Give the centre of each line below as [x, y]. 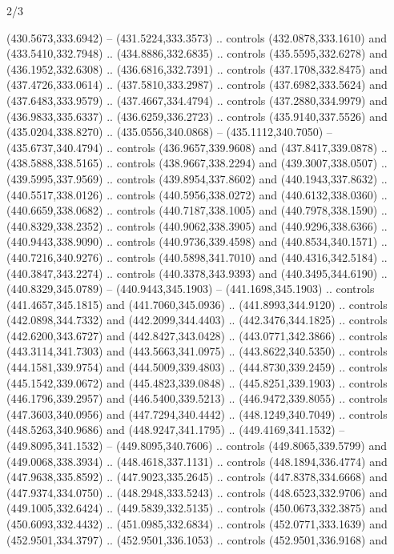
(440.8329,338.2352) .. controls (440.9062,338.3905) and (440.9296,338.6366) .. [197, 225]
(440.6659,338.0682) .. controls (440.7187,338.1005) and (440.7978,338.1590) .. [197, 210]
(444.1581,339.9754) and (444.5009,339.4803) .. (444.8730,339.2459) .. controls [197, 367]
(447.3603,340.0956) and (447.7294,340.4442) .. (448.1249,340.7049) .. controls [197, 413]
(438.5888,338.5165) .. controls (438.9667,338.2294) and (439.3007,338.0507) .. [197, 163]
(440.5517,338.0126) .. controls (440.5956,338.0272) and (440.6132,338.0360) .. [197, 194]
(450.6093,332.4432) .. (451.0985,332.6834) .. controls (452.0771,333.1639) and [197, 524]
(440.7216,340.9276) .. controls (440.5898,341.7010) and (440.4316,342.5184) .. [197, 257]
